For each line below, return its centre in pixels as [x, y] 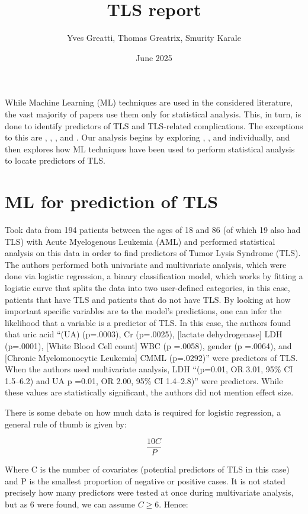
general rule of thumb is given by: [66, 424]
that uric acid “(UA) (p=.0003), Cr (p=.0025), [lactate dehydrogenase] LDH [144, 334]
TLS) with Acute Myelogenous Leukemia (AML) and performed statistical [140, 241]
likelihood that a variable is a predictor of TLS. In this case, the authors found [148, 322]
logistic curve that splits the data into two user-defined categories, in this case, [147, 287]
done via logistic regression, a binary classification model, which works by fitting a [154, 276]
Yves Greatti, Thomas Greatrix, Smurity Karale [154, 38]
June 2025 [154, 57]
